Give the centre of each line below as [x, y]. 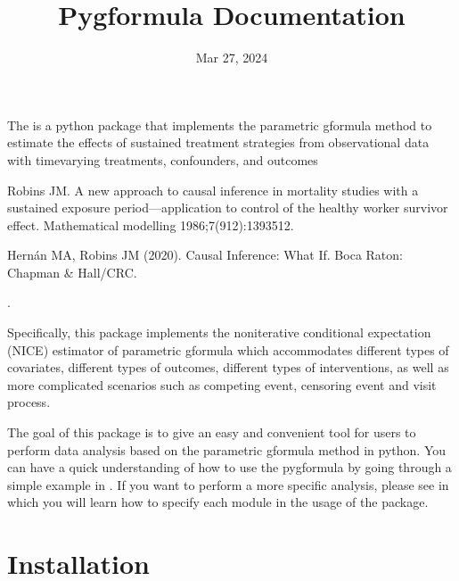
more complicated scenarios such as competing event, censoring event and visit [222, 384]
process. [29, 402]
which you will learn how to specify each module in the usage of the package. [218, 502]
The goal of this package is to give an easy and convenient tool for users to [212, 432]
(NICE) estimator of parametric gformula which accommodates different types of [228, 349]
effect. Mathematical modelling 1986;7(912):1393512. [151, 224]
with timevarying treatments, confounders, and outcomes [163, 159]
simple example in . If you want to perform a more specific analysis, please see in [228, 484]
